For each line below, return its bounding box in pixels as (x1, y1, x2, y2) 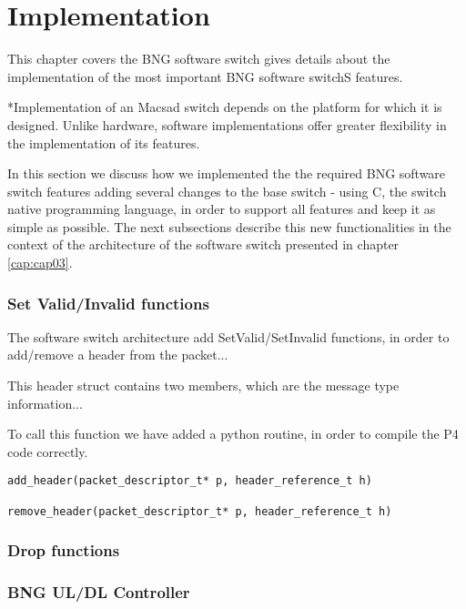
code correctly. (7, 442, 88, 461)
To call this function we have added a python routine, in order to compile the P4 (7, 424, 459, 443)
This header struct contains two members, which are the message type (7, 376, 400, 395)
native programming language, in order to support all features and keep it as (7, 199, 436, 218)
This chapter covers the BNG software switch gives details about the (7, 49, 390, 68)
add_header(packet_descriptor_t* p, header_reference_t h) (7, 474, 372, 488)
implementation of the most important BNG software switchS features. (7, 66, 403, 86)
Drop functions (7, 539, 120, 562)
